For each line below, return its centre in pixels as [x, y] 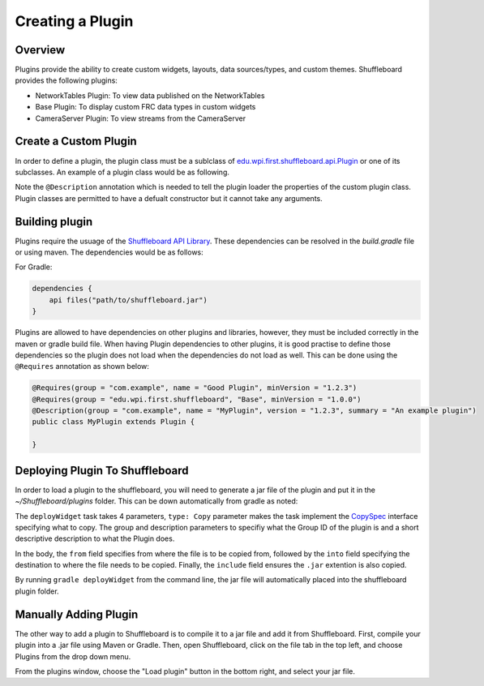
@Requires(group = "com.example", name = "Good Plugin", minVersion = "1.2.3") [195, 388]
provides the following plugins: [66, 80]
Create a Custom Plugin [76, 141]
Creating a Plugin [74, 21]
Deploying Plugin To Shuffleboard [102, 470]
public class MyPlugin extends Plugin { [113, 422]
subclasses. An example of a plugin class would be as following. [122, 172]
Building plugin [54, 222]
